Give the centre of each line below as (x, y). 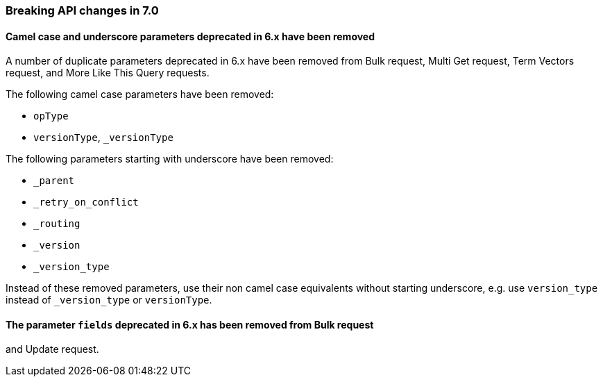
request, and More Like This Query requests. (108, 73)
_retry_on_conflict (86, 202)
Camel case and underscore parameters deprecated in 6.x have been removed (190, 36)
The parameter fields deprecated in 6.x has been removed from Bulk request (190, 324)
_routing (57, 224)
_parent (54, 181)
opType (51, 116)
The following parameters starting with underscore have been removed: (170, 159)
